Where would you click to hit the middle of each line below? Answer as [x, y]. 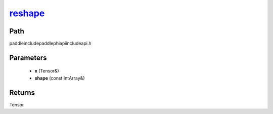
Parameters [28, 58]
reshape [27, 13]
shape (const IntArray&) [60, 78]
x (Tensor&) [47, 71]
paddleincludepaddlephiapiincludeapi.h [50, 44]
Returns [22, 92]
